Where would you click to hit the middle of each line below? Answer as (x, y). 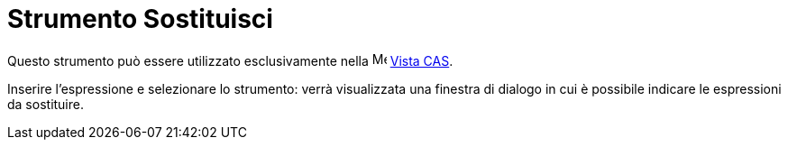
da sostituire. (46, 104)
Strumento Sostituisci (140, 19)
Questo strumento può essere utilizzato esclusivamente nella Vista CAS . (230, 60)
